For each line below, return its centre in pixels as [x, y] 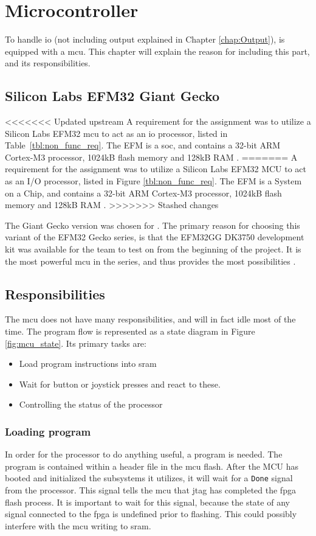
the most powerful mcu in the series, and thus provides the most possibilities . [150, 261]
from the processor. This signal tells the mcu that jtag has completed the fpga [150, 490]
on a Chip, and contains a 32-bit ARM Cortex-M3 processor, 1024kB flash [143, 193]
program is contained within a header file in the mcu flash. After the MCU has [152, 466]
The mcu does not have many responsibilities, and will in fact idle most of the [150, 319]
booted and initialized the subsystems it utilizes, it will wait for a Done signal [149, 478]
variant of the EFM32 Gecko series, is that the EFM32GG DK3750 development [155, 237]
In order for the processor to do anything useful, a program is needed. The [144, 454]
